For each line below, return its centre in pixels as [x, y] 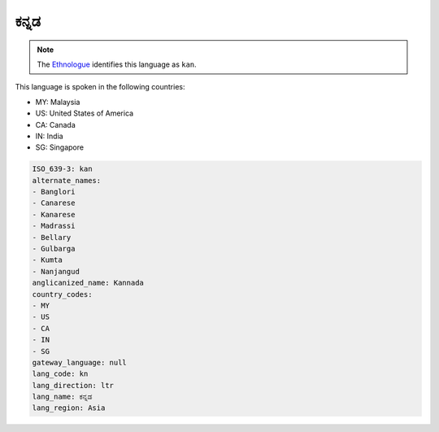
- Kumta [47, 260]
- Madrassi [54, 226]
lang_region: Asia [69, 408]
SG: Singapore [60, 147]
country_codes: [62, 294]
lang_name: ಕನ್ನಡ [62, 397]
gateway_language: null [80, 362]
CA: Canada [56, 124]
